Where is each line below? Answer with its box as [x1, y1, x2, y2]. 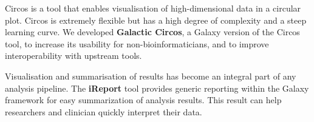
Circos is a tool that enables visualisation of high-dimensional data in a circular [5, 2, 301, 14]
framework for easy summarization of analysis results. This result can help [5, 93, 282, 106]
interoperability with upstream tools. [5, 49, 142, 62]
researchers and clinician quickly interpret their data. [5, 105, 202, 118]
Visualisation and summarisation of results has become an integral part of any [5, 69, 296, 82]
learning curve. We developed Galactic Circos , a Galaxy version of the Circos [5, 25, 300, 38]
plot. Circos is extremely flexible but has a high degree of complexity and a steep [5, 13, 307, 26]
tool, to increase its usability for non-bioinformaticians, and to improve [5, 37, 269, 50]
